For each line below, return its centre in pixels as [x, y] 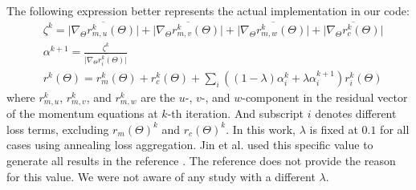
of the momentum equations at [82, 113]
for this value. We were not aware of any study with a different [161, 176]
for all [395, 129]
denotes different [356, 113]
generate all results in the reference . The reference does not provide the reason [201, 160]
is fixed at [334, 129]
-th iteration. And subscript [236, 113]
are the [158, 97]
